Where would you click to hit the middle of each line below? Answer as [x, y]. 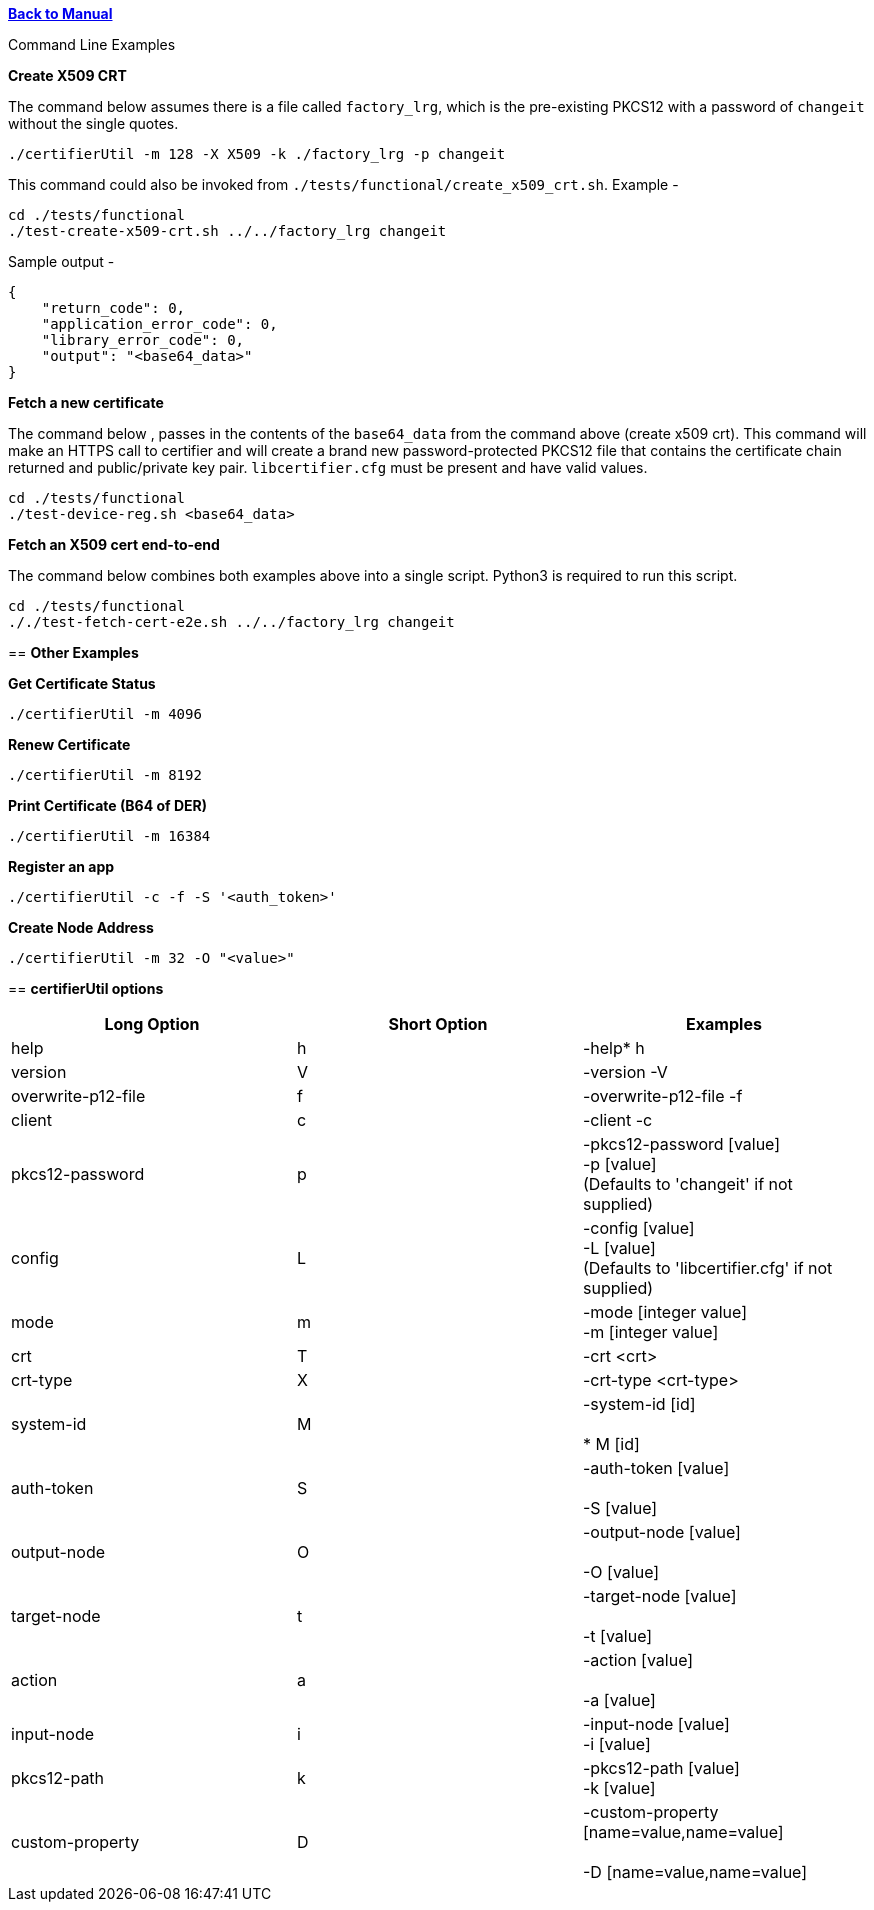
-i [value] [616, 1744]
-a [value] [619, 1700]
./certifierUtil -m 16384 [109, 836]
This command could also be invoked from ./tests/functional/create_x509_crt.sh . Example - [343, 184]
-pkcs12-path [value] [661, 1768]
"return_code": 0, [113, 308]
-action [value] [638, 1660]
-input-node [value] [656, 1724]
